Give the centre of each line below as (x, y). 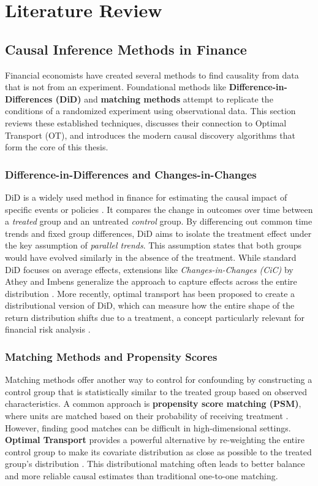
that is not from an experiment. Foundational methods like (115, 87)
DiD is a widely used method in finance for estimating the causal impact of (146, 197)
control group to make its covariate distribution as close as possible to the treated (158, 451)
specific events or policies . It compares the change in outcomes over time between (159, 209)
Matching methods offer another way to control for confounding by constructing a (159, 380)
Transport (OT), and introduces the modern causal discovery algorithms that (150, 135)
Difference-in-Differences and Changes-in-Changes (131, 174)
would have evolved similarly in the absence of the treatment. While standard (151, 257)
